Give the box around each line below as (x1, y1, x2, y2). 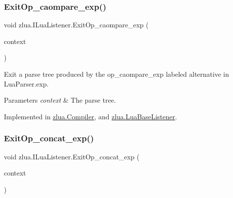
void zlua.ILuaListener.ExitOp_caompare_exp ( (4, 20, 149, 30)
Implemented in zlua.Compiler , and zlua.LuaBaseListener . (4, 111, 177, 121)
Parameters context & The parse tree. (4, 95, 116, 105)
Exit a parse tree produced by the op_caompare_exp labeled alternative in (4, 69, 229, 79)
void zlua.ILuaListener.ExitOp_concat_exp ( (4, 151, 140, 161)
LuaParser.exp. (4, 78, 49, 88)
